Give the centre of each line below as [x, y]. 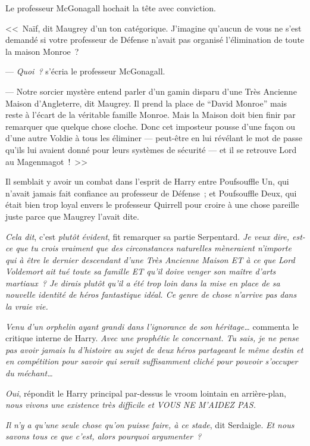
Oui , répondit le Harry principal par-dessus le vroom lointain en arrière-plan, [146, 393]
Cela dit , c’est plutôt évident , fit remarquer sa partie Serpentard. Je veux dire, [148, 236]
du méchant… [29, 373]
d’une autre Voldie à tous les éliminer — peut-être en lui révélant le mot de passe [154, 138]
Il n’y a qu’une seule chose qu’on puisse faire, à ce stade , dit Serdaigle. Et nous [150, 424]
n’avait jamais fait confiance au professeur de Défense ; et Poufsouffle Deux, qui [151, 193]
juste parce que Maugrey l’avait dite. [72, 216]
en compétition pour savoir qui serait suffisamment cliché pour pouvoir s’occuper [152, 361]
